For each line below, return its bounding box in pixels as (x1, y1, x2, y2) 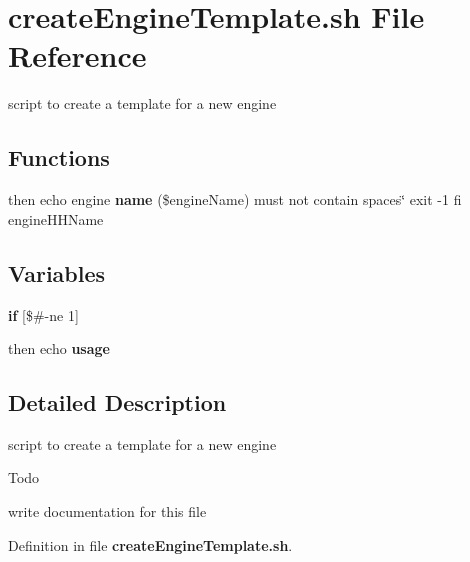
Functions (8, 142, 110, 173)
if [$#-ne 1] (8, 304, 79, 325)
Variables (8, 257, 106, 288)
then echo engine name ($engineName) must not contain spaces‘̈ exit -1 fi (8, 189, 462, 210)
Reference (8, 35, 147, 76)
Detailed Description (8, 387, 227, 418)
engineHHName (8, 208, 104, 229)
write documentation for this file (8, 501, 207, 522)
